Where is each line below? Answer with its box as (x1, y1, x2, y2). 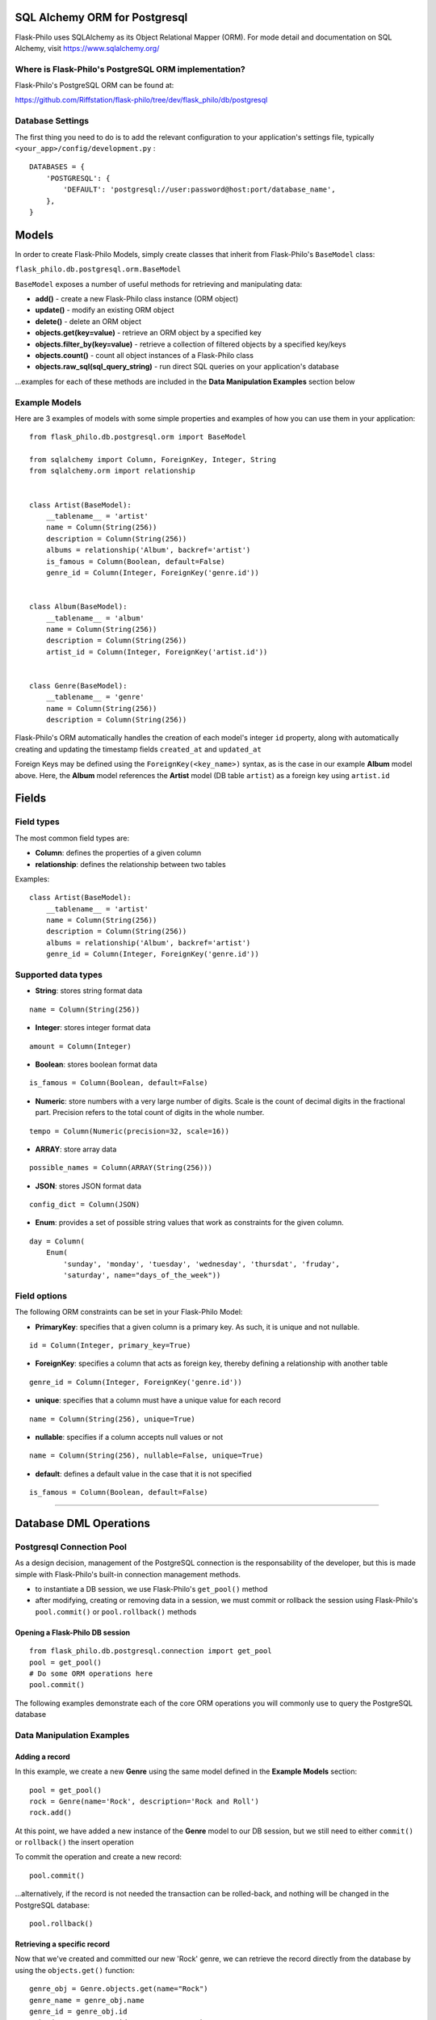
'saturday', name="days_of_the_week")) (63, 1271, 221, 1280)
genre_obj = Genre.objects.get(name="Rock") (29, 1984, 209, 1993)
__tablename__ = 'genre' (45, 692, 145, 702)
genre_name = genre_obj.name (29, 1996, 145, 2005)
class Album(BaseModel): (29, 602, 128, 612)
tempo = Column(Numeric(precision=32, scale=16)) (29, 1126, 230, 1135)
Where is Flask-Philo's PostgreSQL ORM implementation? (15, 63, 245, 74)
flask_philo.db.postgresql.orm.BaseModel (15, 265, 182, 274)
